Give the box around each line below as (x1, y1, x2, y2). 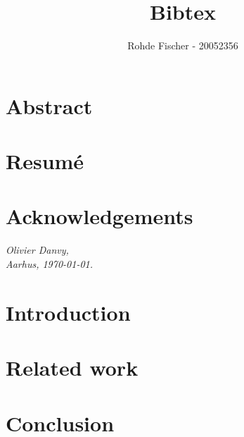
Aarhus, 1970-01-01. (6, 257, 94, 271)
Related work (6, 353, 139, 382)
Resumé (6, 147, 84, 176)
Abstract (6, 91, 93, 120)
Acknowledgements (6, 202, 193, 230)
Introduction (6, 297, 131, 326)
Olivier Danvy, (6, 242, 69, 257)
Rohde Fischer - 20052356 (127, 38, 238, 53)
